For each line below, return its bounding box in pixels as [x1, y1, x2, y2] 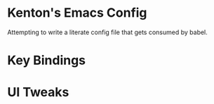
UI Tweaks [7, 84, 69, 101]
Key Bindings [7, 52, 86, 68]
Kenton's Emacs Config [7, 5, 147, 21]
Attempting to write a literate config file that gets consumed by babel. [7, 28, 208, 36]
